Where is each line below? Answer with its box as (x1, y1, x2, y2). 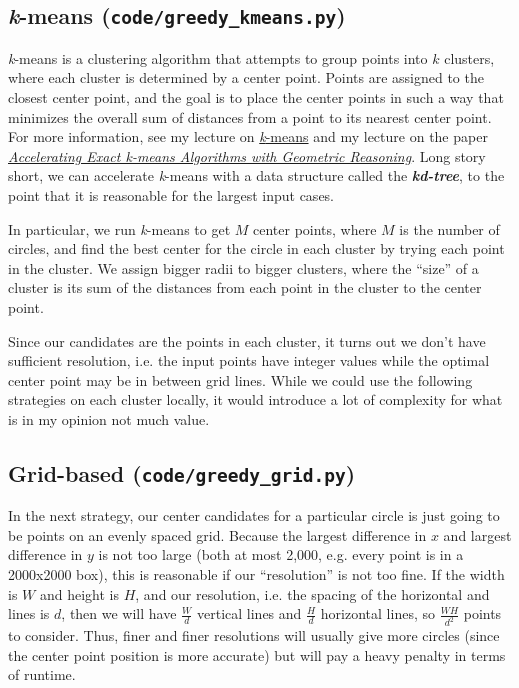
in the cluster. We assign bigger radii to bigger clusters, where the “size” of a (8, 257, 479, 278)
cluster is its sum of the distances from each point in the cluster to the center (8, 277, 482, 298)
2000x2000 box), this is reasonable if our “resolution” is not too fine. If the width (8, 564, 505, 585)
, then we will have (61, 603, 177, 624)
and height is (39, 583, 119, 604)
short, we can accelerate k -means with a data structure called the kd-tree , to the (8, 165, 505, 186)
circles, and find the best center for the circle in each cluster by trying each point (8, 238, 505, 259)
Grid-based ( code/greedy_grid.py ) (8, 457, 356, 488)
